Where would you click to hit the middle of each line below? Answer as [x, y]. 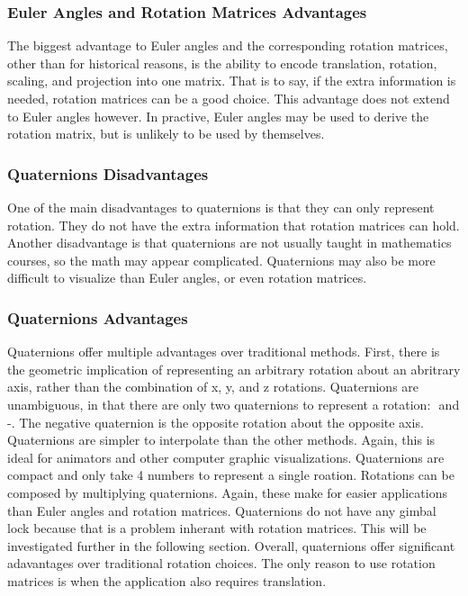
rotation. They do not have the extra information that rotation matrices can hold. [234, 225]
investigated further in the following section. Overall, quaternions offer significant [231, 545]
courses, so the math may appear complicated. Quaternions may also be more [221, 260]
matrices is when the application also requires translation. [167, 580]
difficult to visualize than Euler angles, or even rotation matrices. [187, 278]
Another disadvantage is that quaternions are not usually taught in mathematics [229, 243]
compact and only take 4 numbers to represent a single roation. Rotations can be [231, 475]
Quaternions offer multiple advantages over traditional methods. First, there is [224, 352]
